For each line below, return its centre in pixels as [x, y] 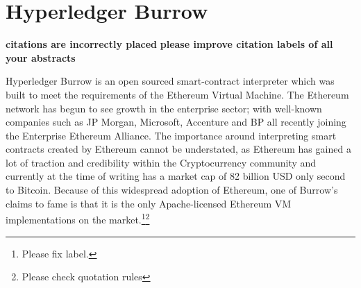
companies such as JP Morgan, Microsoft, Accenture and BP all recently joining [176, 122]
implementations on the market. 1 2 [78, 218]
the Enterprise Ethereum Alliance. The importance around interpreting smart [171, 135]
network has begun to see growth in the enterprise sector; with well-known [164, 108]
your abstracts [41, 57]
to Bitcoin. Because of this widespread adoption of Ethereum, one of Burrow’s [172, 190]
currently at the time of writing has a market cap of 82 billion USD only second [176, 176]
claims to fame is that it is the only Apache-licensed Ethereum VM [149, 203]
